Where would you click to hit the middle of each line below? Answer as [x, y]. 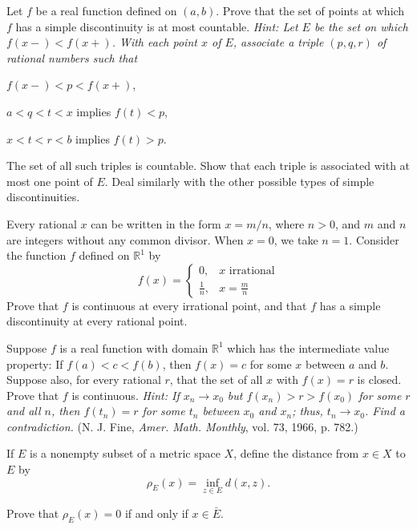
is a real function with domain [134, 347]
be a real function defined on [106, 10]
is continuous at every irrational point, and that [189, 305]
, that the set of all [216, 380]
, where [286, 223]
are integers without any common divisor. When [125, 239]
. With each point [154, 42]
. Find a [385, 411]
